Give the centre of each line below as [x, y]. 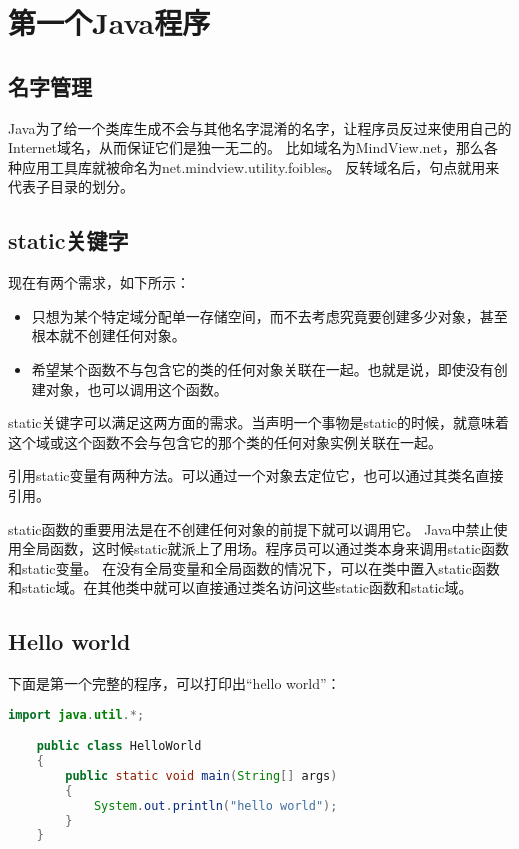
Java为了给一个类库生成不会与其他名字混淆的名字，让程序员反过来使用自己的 [260, 127]
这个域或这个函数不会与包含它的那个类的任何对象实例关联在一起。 [225, 441]
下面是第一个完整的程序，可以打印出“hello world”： [174, 683]
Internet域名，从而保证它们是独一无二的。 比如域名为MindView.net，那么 [246, 147]
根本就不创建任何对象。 [108, 335]
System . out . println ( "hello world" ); [215, 805]
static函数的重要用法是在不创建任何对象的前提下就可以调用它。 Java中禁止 [251, 528]
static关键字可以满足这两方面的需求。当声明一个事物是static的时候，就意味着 [259, 422]
